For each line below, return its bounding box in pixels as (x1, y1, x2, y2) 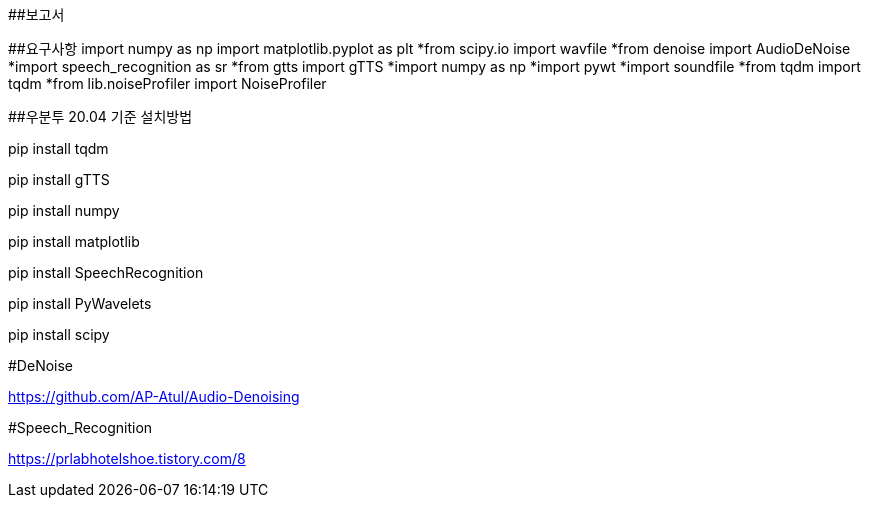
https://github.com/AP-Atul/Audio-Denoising (8, 388, 300, 405)
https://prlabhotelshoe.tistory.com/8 (8, 450, 246, 467)
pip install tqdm (8, 140, 109, 157)
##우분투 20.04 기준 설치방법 (8, 108, 193, 125)
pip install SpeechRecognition (8, 264, 204, 281)
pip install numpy (8, 202, 120, 219)
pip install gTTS (8, 171, 110, 188)
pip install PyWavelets (8, 295, 152, 312)
